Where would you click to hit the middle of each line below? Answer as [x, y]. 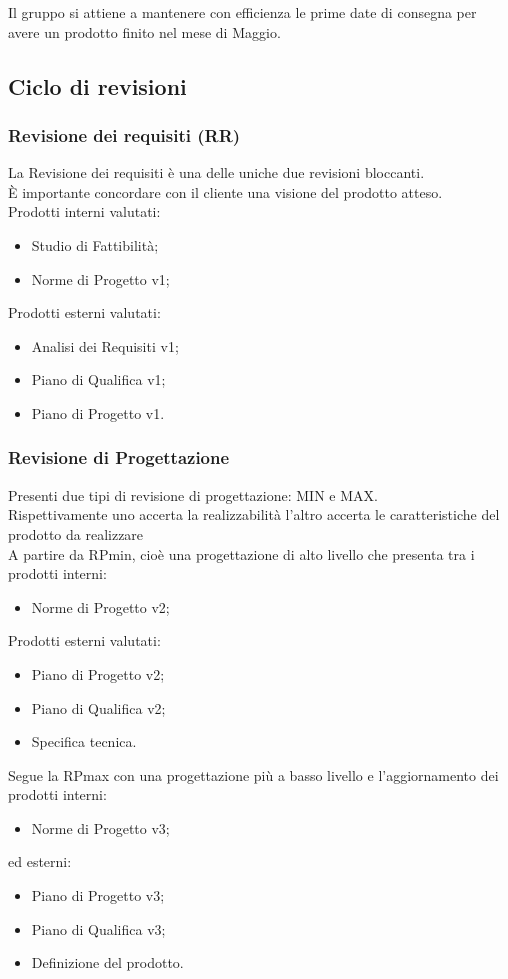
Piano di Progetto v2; [98, 673]
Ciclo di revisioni [97, 85]
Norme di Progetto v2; [100, 606]
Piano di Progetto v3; [98, 895]
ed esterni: [40, 861]
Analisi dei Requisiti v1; [105, 345]
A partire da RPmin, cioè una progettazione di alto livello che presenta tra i [241, 553]
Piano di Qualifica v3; [98, 928]
